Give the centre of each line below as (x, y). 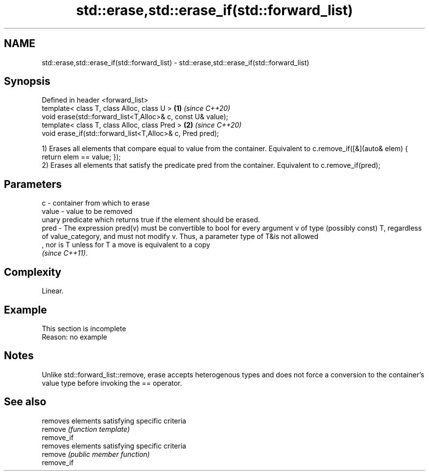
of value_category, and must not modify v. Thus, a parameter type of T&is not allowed (180, 237)
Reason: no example (74, 337)
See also (25, 402)
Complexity (33, 272)
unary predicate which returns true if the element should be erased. (151, 220)
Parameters (33, 184)
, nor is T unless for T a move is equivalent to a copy (126, 245)
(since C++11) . (65, 253)
